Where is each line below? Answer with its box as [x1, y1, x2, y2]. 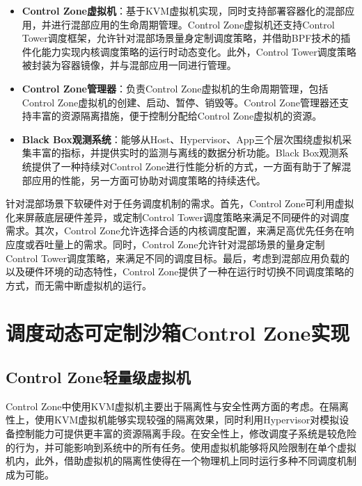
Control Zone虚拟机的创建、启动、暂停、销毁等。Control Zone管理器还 [22, 95, 339, 109]
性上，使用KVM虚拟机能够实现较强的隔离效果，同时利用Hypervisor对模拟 [6, 412, 340, 427]
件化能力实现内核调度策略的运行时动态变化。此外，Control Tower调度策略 [22, 44, 356, 58]
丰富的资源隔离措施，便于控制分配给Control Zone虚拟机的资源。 [31, 108, 322, 123]
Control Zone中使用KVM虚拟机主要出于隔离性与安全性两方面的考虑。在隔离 [6, 398, 349, 413]
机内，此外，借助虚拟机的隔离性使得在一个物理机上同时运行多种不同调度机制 [6, 453, 356, 468]
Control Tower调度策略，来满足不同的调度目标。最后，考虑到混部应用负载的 [6, 250, 349, 265]
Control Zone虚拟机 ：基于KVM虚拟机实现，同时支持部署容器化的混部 [22, 3, 345, 17]
